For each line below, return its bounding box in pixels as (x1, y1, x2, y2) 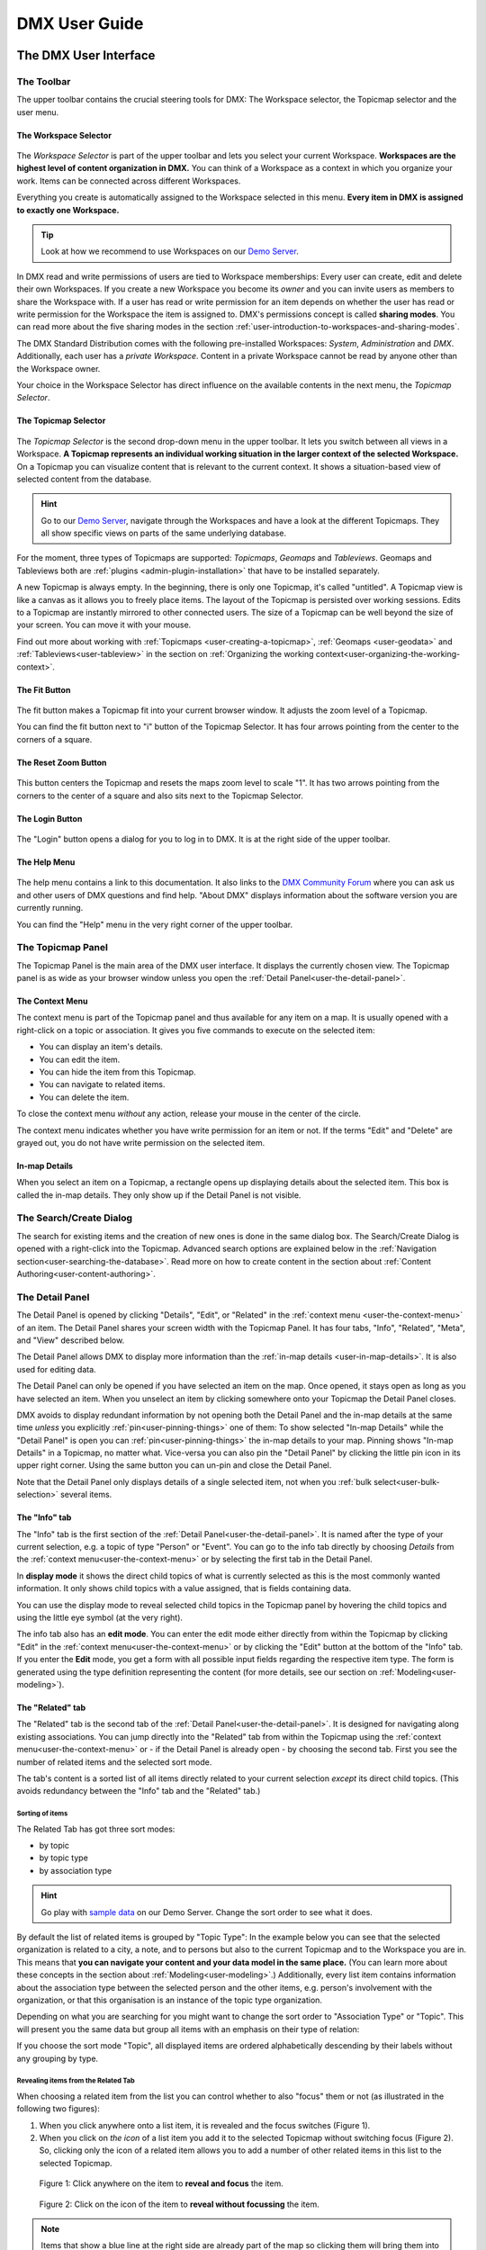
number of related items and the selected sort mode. (16, 1756, 212, 1768)
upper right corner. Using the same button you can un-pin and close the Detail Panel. (16, 1460, 332, 1471)
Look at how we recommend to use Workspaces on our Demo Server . (40, 246, 299, 256)
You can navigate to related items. (39, 1079, 166, 1090)
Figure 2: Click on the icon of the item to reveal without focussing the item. (39, 2199, 319, 2209)
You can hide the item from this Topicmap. (39, 1066, 197, 1077)
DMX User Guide (16, 13, 144, 33)
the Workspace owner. (16, 363, 101, 373)
